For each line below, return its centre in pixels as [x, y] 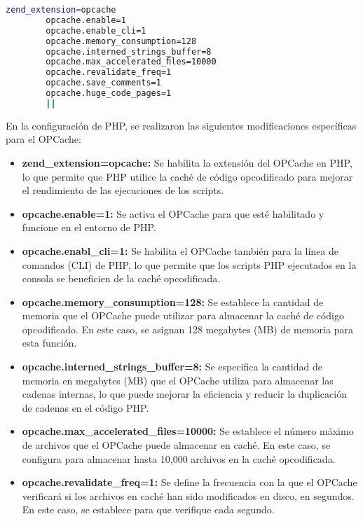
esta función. [49, 343]
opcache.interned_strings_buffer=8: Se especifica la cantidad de [172, 367]
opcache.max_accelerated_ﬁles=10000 [131, 62]
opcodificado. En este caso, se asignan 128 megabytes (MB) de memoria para [187, 329]
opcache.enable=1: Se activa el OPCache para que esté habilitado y [173, 213]
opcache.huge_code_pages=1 [109, 93]
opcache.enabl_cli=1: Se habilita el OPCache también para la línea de [180, 250]
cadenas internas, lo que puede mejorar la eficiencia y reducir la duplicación [184, 394]
